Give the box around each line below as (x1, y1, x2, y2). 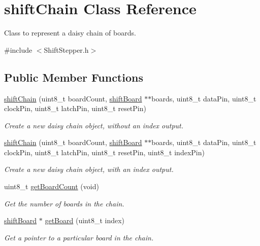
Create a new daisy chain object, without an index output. (4, 120, 184, 130)
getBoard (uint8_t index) (45, 215, 125, 226)
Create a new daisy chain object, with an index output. (4, 164, 174, 174)
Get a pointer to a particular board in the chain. (4, 232, 154, 242)
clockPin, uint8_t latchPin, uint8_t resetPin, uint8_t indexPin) (4, 147, 205, 157)
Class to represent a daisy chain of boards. (4, 27, 136, 38)
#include (4, 44, 32, 55)
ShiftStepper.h (44, 44, 89, 55)
